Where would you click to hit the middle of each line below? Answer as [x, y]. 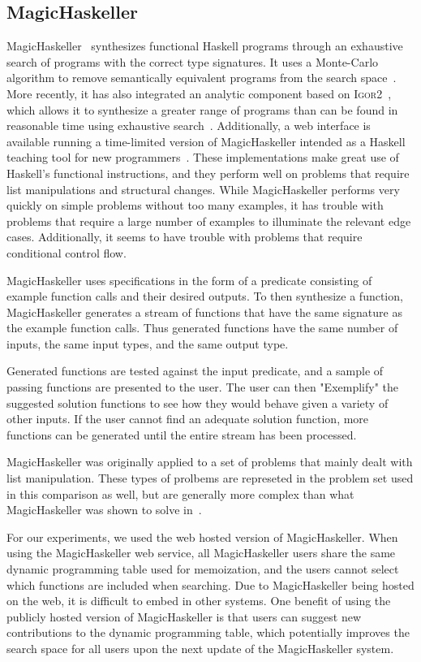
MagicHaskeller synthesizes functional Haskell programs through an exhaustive [205, 46]
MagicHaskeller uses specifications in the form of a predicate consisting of [189, 280]
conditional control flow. [67, 252]
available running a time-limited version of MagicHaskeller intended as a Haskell [206, 141]
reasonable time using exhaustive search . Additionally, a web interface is [189, 125]
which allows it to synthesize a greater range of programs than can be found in [202, 109]
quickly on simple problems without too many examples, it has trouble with [195, 205]
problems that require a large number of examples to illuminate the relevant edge [209, 221]
